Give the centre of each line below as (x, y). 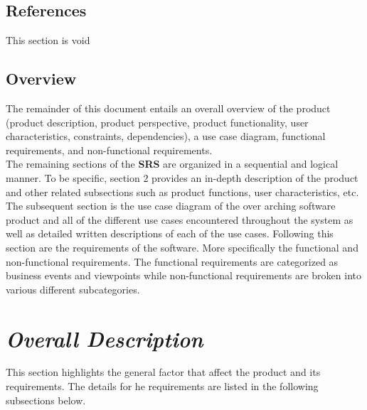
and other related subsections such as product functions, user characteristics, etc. (182, 191)
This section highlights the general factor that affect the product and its (163, 372)
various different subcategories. (73, 289)
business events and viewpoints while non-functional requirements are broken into (183, 275)
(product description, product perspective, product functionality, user (157, 122)
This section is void (48, 40)
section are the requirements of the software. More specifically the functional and (182, 247)
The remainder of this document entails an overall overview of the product (168, 108)
